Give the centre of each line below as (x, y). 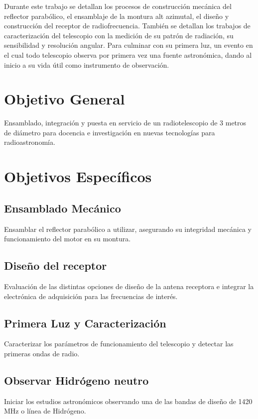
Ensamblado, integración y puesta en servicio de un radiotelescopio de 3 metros (125, 123)
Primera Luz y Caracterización (85, 323)
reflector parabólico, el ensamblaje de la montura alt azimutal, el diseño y (117, 16)
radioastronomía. (30, 142)
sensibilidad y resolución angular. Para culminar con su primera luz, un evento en (129, 45)
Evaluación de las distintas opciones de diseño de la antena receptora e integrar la (129, 286)
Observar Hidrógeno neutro (76, 380)
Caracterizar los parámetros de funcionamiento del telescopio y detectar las (119, 344)
